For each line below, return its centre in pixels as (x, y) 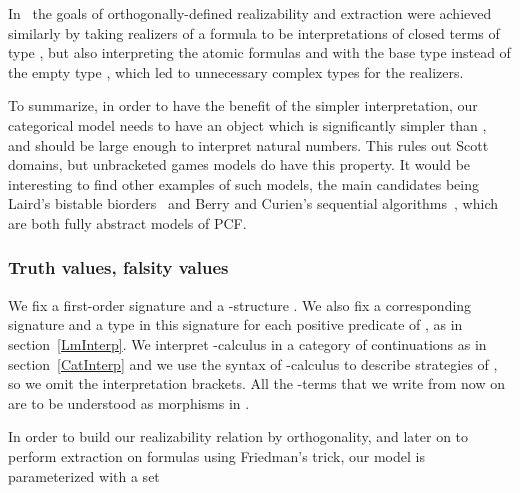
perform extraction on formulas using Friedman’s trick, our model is (216, 455)
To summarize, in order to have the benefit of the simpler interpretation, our (243, 105)
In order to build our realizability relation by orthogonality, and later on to (238, 436)
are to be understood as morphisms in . (129, 402)
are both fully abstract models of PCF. (127, 222)
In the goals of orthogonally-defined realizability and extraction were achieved (250, 13)
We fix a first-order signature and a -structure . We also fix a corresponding (240, 304)
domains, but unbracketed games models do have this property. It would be (239, 164)
